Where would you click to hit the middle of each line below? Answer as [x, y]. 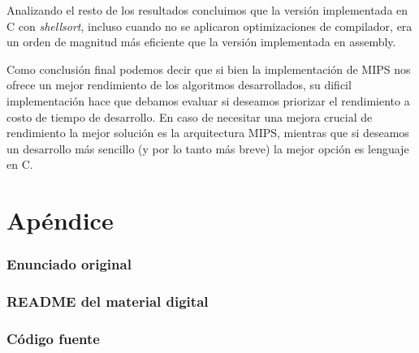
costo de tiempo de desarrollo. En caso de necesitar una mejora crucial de [190, 116]
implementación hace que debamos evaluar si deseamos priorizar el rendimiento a [208, 100]
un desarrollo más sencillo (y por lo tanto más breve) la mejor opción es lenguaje [208, 148]
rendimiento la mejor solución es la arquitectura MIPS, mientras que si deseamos [208, 133]
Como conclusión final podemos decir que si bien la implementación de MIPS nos [209, 69]
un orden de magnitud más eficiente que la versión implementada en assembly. [201, 42]
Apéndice [60, 220]
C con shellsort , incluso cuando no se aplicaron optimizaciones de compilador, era [209, 26]
